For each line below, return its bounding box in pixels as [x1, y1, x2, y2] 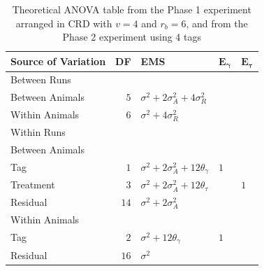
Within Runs [10, 125, 66, 139]
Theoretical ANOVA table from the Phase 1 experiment [12, 2, 251, 16]
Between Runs [10, 72, 71, 87]
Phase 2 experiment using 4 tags [62, 29, 201, 44]
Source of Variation [10, 54, 106, 69]
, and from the [186, 15, 248, 30]
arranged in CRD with [15, 15, 112, 30]
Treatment [10, 177, 55, 192]
